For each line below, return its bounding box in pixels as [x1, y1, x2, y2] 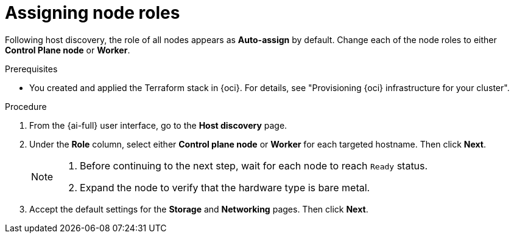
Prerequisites [5, 63, 58, 74]
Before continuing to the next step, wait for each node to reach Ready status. [80, 159, 428, 172]
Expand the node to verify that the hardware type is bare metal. [80, 181, 370, 194]
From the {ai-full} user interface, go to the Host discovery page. [29, 120, 287, 131]
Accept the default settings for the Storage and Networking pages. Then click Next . [29, 203, 368, 214]
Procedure [5, 101, 47, 112]
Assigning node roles [5, 2, 180, 23]
